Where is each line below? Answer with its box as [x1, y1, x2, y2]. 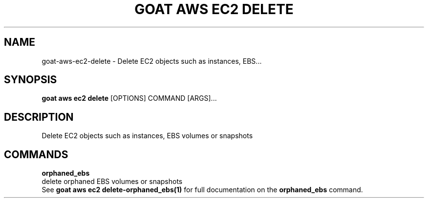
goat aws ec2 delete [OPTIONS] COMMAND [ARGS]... [42, 94, 217, 103]
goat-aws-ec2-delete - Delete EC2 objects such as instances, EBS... [42, 56, 262, 65]
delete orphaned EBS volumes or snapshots [42, 177, 183, 186]
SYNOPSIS [4, 73, 57, 86]
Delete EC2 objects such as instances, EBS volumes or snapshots [42, 131, 253, 140]
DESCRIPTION [4, 110, 74, 123]
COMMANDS [4, 148, 68, 161]
